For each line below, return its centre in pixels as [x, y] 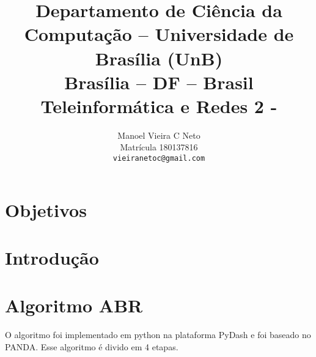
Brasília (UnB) [159, 58]
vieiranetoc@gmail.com [159, 159]
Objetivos [46, 209]
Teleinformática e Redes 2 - [159, 105]
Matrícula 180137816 [159, 147]
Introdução [52, 258]
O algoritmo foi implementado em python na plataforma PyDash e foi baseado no [158, 335]
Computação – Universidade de [159, 34]
